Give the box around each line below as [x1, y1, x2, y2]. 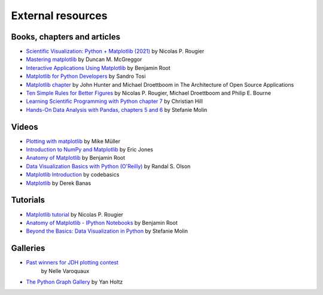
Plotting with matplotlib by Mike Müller [26, 138, 121, 145]
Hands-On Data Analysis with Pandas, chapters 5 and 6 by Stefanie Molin [26, 106, 208, 113]
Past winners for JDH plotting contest [26, 259, 119, 266]
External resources [11, 9, 108, 22]
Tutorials [11, 195, 45, 205]
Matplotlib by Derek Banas [26, 180, 92, 187]
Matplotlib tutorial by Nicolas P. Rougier [26, 211, 124, 218]
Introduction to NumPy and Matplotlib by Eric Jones [26, 146, 154, 153]
